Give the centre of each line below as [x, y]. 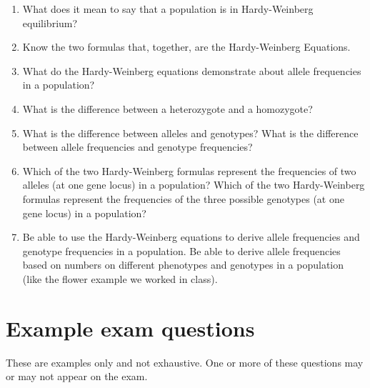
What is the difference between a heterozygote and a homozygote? [167, 108]
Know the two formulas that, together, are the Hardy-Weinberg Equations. [186, 47]
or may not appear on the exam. [77, 376]
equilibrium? [50, 23]
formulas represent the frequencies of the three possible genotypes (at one [183, 198]
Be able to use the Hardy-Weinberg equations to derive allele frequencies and [191, 237]
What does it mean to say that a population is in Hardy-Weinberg [168, 9]
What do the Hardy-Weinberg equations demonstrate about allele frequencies [192, 70]
